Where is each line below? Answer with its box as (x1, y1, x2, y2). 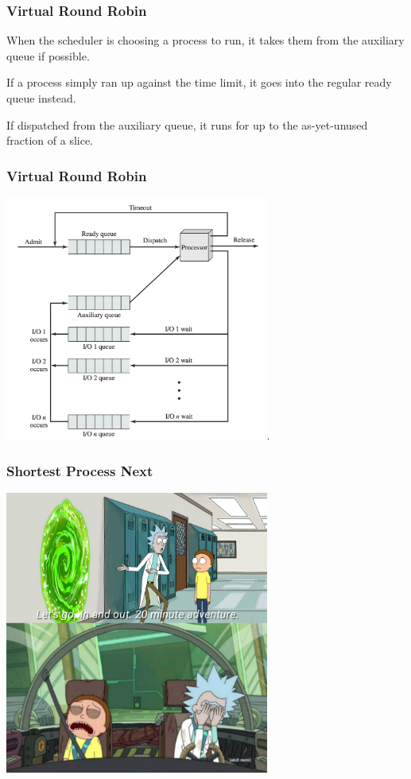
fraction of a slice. (6, 132, 94, 149)
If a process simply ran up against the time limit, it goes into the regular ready (6, 74, 392, 91)
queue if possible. (6, 47, 90, 64)
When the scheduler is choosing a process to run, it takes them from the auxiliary (6, 32, 405, 48)
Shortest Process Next (6, 460, 153, 480)
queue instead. (6, 90, 76, 106)
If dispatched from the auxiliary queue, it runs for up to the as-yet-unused (6, 116, 368, 133)
